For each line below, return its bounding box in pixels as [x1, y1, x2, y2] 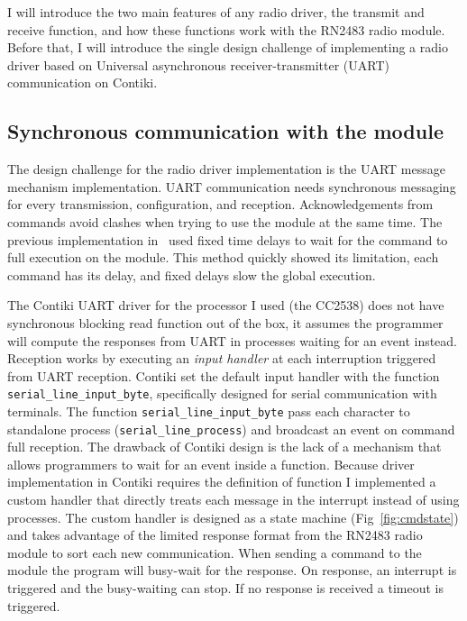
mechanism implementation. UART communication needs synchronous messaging [7, 177, 456, 196]
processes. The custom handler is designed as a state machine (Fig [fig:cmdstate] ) [7, 507, 459, 526]
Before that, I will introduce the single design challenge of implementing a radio [7, 38, 448, 57]
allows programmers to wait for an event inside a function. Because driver [7, 454, 415, 473]
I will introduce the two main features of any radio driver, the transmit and [7, 3, 425, 21]
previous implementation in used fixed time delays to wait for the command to [7, 230, 448, 249]
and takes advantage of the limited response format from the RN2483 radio [7, 525, 423, 544]
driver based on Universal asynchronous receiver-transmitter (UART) [7, 55, 390, 74]
